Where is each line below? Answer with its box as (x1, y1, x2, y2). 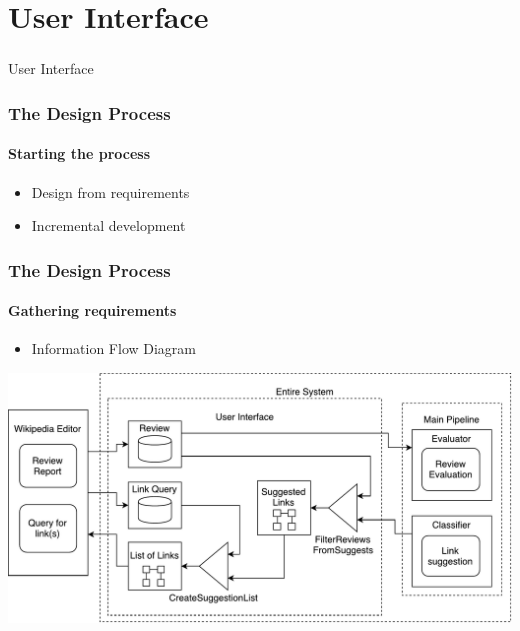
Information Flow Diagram (31, 338, 197, 359)
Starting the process (8, 143, 151, 164)
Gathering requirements (8, 300, 177, 321)
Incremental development (31, 215, 186, 236)
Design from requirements (31, 181, 190, 202)
